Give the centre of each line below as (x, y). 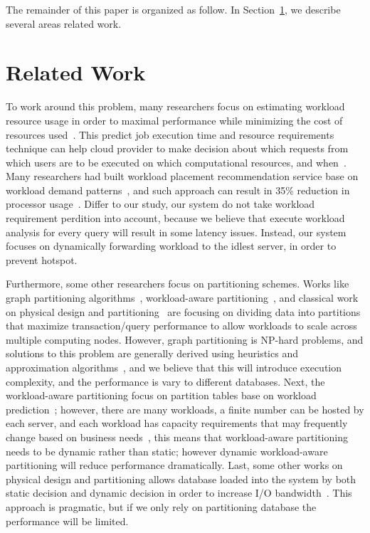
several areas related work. (64, 23)
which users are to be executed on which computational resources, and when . (176, 162)
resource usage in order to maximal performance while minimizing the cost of (174, 120)
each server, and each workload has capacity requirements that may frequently (177, 423)
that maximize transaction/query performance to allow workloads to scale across (181, 326)
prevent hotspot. (42, 259)
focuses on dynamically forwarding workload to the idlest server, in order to (171, 246)
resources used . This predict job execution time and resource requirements (170, 134)
